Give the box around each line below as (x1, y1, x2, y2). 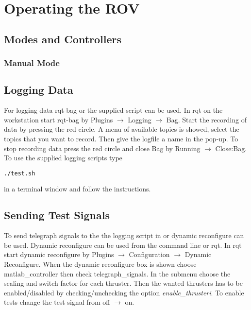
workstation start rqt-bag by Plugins (4, 114, 113, 124)
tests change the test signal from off (4, 297, 110, 307)
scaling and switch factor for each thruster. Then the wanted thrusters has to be (4, 278, 243, 288)
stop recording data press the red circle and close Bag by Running (4, 143, 201, 153)
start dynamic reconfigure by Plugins (4, 249, 114, 259)
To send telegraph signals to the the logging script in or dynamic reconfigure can (4, 230, 244, 241)
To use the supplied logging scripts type (4, 153, 122, 163)
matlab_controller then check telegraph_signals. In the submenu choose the (4, 268, 231, 278)
